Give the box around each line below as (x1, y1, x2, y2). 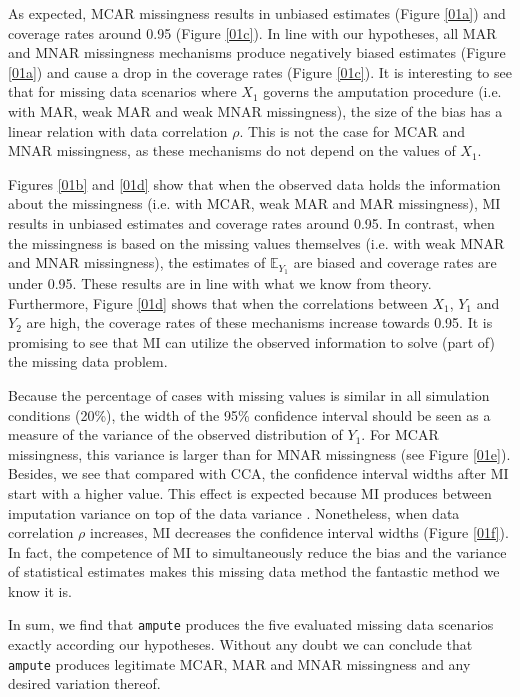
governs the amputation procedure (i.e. (263, 81, 502, 102)
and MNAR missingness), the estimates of (8, 252, 266, 273)
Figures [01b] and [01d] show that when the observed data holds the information (8, 173, 501, 194)
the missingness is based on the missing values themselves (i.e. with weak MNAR (8, 232, 505, 253)
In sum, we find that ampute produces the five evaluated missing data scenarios (8, 614, 494, 635)
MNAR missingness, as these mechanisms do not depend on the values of (8, 140, 456, 161)
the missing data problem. (8, 351, 168, 372)
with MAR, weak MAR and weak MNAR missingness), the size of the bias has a (8, 100, 503, 121)
